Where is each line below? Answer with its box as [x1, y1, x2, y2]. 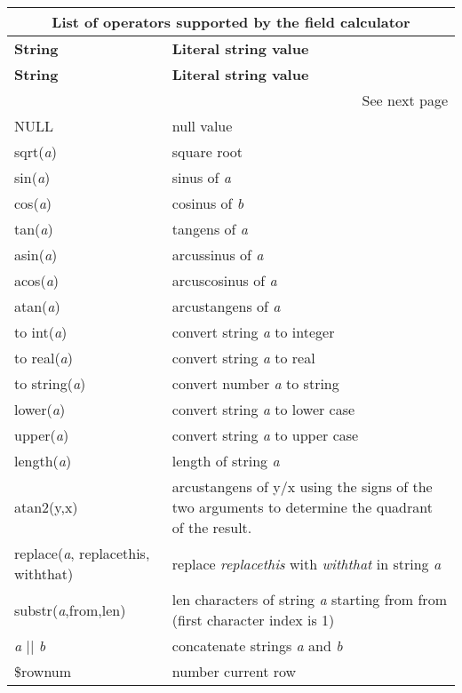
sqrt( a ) [14, 141, 57, 162]
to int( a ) [14, 322, 68, 342]
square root [171, 141, 243, 162]
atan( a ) [14, 296, 60, 316]
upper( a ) [14, 425, 69, 445]
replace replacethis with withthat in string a [171, 553, 442, 574]
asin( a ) [14, 244, 58, 265]
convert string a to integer [171, 322, 335, 342]
